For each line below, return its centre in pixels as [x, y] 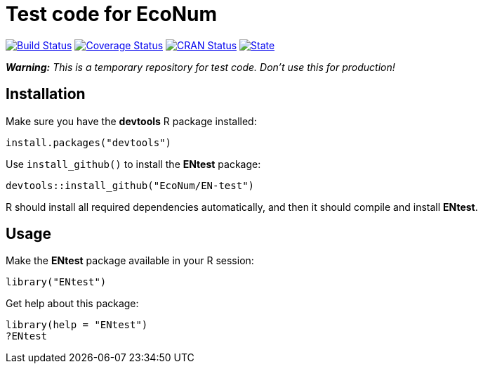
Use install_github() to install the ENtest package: [133, 164]
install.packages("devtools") [89, 142]
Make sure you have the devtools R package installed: [131, 121]
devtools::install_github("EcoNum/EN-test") [130, 185]
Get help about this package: [72, 304]
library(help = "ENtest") [77, 325]
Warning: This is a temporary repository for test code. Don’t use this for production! [200, 67]
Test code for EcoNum [112, 14]
